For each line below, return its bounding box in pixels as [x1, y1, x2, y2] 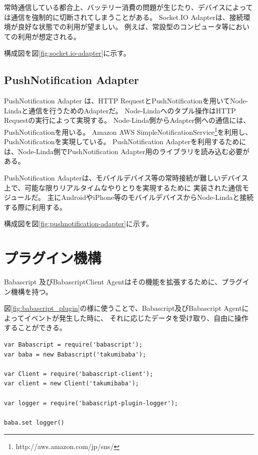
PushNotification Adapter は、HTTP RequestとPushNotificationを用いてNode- [4, 95, 249, 106]
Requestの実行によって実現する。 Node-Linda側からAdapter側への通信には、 [4, 115, 251, 125]
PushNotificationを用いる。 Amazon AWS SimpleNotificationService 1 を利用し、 [4, 125, 253, 137]
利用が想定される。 [17, 31, 80, 41]
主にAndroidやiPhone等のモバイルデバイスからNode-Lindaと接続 [47, 192, 254, 202]
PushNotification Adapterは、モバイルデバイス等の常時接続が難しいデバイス [4, 172, 249, 182]
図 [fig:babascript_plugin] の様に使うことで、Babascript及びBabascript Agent [4, 303, 242, 313]
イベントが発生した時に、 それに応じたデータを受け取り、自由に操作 [24, 312, 249, 323]
